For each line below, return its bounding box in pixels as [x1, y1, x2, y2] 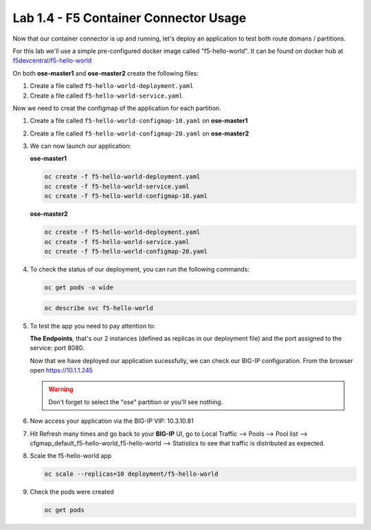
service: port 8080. [30, 344, 85, 352]
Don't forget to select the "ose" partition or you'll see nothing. [48, 397, 223, 406]
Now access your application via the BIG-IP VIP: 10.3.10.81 [30, 417, 194, 426]
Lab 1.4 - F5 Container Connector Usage [12, 10, 247, 25]
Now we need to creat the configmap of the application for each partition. [12, 104, 221, 112]
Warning [48, 385, 74, 393]
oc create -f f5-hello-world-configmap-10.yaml [44, 192, 207, 200]
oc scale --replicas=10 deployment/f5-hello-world [44, 470, 219, 478]
